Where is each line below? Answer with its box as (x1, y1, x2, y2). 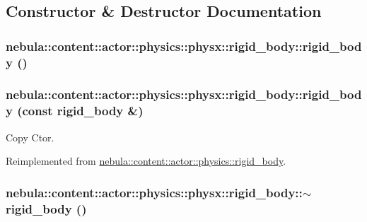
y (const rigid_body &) (6, 102, 144, 119)
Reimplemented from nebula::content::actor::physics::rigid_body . (6, 153, 286, 168)
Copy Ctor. (6, 129, 54, 144)
